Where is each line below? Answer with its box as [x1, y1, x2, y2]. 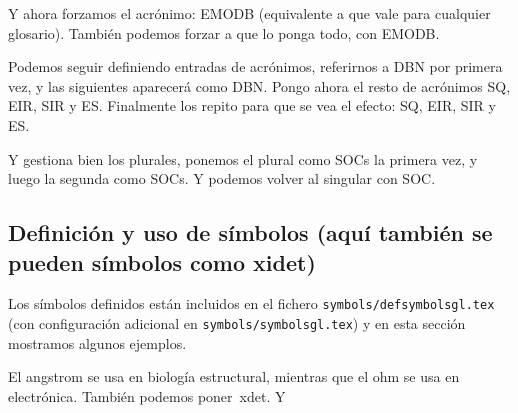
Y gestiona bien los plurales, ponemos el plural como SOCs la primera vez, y [8, 148, 478, 169]
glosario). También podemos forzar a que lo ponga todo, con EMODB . [8, 22, 440, 43]
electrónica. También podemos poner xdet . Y [8, 385, 286, 406]
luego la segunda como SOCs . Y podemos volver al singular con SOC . [8, 168, 436, 189]
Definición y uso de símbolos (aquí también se [8, 217, 493, 248]
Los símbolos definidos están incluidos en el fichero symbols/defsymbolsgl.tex [8, 293, 495, 314]
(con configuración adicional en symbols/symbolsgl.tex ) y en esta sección [8, 313, 466, 333]
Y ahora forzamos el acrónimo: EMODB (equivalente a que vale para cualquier [8, 3, 491, 23]
